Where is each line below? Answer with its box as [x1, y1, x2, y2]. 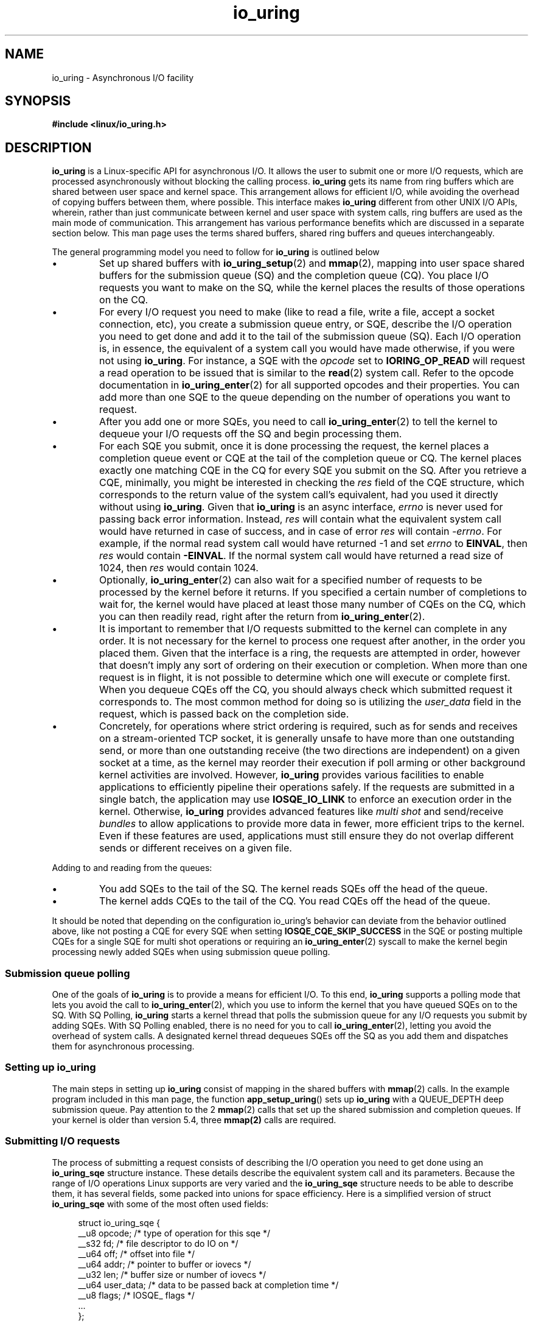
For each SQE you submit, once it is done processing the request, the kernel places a [99, 440, 489, 453]
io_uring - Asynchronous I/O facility [52, 72, 194, 83]
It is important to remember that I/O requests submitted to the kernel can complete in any [99, 622, 507, 635]
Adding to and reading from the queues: [52, 862, 212, 873]
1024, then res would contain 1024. [99, 562, 259, 574]
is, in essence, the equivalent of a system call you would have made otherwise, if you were [99, 342, 515, 355]
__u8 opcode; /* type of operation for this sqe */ [78, 1227, 271, 1238]
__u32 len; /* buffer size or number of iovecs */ [78, 1269, 266, 1280]
